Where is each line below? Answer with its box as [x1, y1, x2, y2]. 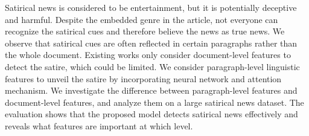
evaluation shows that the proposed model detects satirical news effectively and [5, 108, 298, 120]
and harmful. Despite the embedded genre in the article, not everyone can [5, 13, 278, 25]
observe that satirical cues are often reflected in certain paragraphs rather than [5, 36, 298, 49]
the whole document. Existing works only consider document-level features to [5, 48, 291, 61]
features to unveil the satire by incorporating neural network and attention [5, 72, 282, 85]
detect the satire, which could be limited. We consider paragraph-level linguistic [5, 60, 300, 73]
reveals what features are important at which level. [5, 119, 193, 132]
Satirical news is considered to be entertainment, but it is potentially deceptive [5, 1, 297, 13]
